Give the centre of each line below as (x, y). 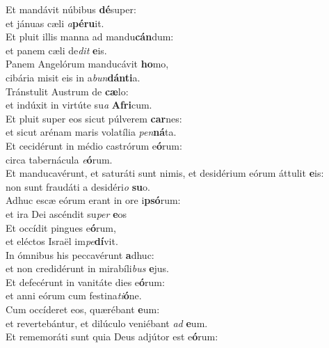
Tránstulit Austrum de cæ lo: (67, 91)
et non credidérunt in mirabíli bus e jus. (87, 268)
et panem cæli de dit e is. (56, 50)
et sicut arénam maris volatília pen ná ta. (91, 132)
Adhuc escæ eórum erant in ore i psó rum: (93, 200)
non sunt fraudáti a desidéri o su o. (78, 186)
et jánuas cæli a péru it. (55, 23)
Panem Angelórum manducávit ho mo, (87, 64)
